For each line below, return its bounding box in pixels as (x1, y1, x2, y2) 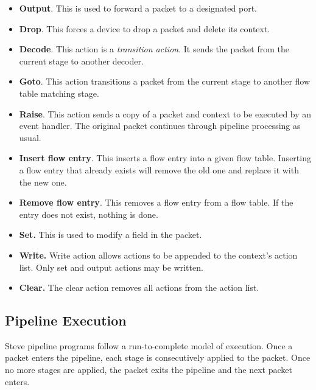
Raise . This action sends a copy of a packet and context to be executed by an (19, 107, 312, 120)
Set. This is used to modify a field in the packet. (19, 228, 202, 241)
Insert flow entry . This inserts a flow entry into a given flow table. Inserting (19, 151, 311, 164)
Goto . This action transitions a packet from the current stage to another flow (19, 75, 311, 88)
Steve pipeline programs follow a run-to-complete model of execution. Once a (5, 339, 293, 352)
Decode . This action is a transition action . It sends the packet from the (19, 43, 289, 55)
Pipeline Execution (5, 311, 127, 330)
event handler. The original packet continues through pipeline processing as (19, 119, 301, 132)
